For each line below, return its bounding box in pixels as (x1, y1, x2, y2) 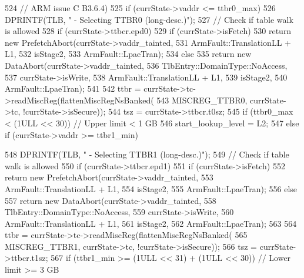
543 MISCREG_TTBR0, (156, 93, 248, 106)
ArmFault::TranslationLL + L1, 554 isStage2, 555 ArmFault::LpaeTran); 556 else (5, 182, 298, 195)
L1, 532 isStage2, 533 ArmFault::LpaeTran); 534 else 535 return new (5, 48, 252, 60)
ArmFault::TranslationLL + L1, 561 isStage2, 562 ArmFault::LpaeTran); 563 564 (5, 217, 297, 229)
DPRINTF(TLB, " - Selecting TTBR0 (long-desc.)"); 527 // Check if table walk (5, 13, 293, 25)
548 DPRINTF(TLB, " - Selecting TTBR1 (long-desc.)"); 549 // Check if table (5, 148, 289, 160)
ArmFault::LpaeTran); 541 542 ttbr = (5, 82, 141, 95)
